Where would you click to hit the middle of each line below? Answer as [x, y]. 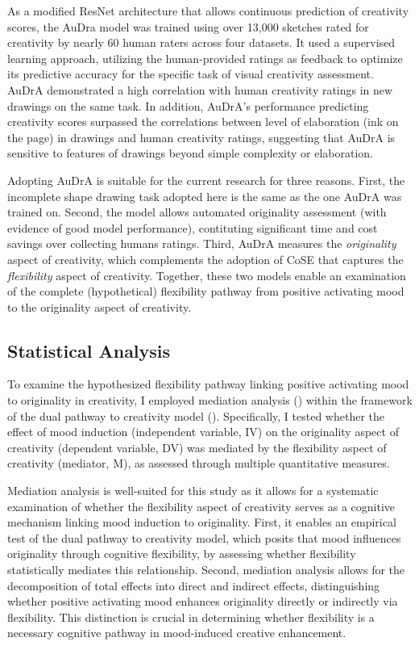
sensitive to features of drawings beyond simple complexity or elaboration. [190, 153]
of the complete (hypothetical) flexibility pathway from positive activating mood [206, 291]
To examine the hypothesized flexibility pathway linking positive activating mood [208, 384]
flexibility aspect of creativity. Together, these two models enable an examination [207, 275]
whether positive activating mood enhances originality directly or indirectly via [203, 601]
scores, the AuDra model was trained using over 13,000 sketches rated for [188, 26]
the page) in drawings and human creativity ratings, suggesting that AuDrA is [201, 137]
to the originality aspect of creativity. [100, 306]
